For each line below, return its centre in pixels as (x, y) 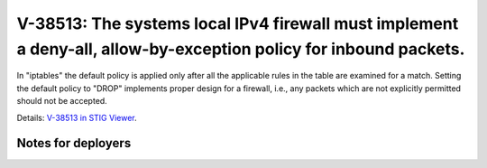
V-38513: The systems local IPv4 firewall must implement (238, 23)
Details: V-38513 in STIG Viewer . (77, 117)
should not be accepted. (62, 101)
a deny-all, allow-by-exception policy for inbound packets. (241, 49)
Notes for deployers (74, 143)
